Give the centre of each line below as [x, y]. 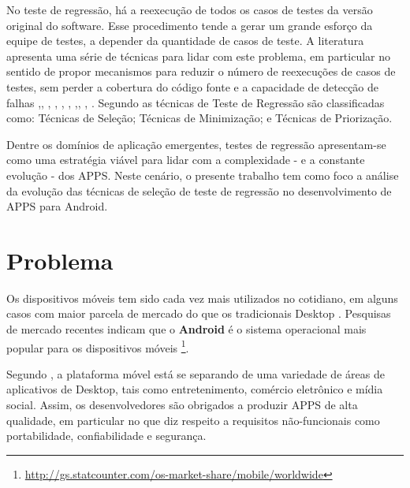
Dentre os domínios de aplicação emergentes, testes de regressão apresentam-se [196, 144]
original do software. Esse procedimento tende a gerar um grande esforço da [190, 25]
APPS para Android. [57, 206]
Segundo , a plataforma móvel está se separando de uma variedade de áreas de [196, 373]
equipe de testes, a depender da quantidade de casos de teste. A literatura [185, 41]
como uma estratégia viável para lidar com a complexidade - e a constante [186, 160]
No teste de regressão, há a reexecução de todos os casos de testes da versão [190, 9]
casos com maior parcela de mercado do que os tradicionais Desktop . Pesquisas [199, 313]
